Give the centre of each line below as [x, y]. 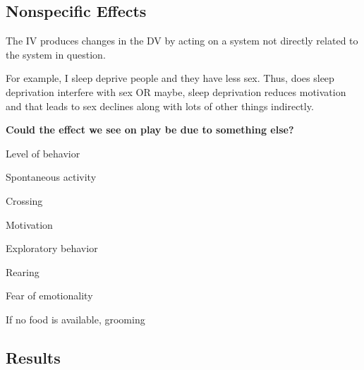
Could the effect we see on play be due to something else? [150, 130]
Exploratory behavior [52, 248]
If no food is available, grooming [75, 319]
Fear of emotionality [49, 296]
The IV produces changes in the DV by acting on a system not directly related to [182, 41]
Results [33, 357]
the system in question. [56, 54]
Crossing [24, 200]
